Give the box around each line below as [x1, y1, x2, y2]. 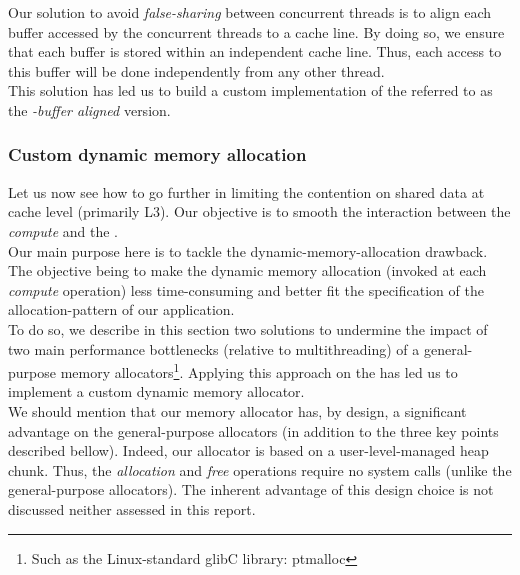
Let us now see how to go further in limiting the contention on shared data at [8, 181, 485, 202]
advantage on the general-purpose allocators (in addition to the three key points [8, 420, 499, 441]
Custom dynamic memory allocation [8, 142, 307, 167]
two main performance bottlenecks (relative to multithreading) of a [8, 338, 420, 359]
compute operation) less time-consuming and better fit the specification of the [8, 279, 484, 300]
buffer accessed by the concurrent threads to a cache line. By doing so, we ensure [8, 21, 505, 42]
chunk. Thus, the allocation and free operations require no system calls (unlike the [8, 459, 512, 480]
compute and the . [8, 220, 118, 241]
